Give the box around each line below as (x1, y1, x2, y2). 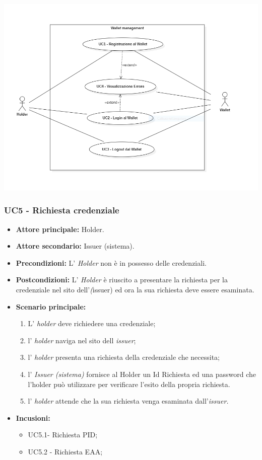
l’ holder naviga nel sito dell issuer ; (28, 335, 136, 345)
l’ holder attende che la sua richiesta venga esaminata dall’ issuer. (28, 396, 229, 406)
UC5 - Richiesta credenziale (4, 204, 119, 216)
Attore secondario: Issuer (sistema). (16, 241, 135, 251)
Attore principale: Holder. (16, 223, 104, 234)
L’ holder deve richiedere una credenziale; (28, 318, 156, 329)
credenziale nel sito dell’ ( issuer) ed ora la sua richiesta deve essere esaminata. (16, 284, 254, 295)
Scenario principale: (16, 301, 86, 312)
